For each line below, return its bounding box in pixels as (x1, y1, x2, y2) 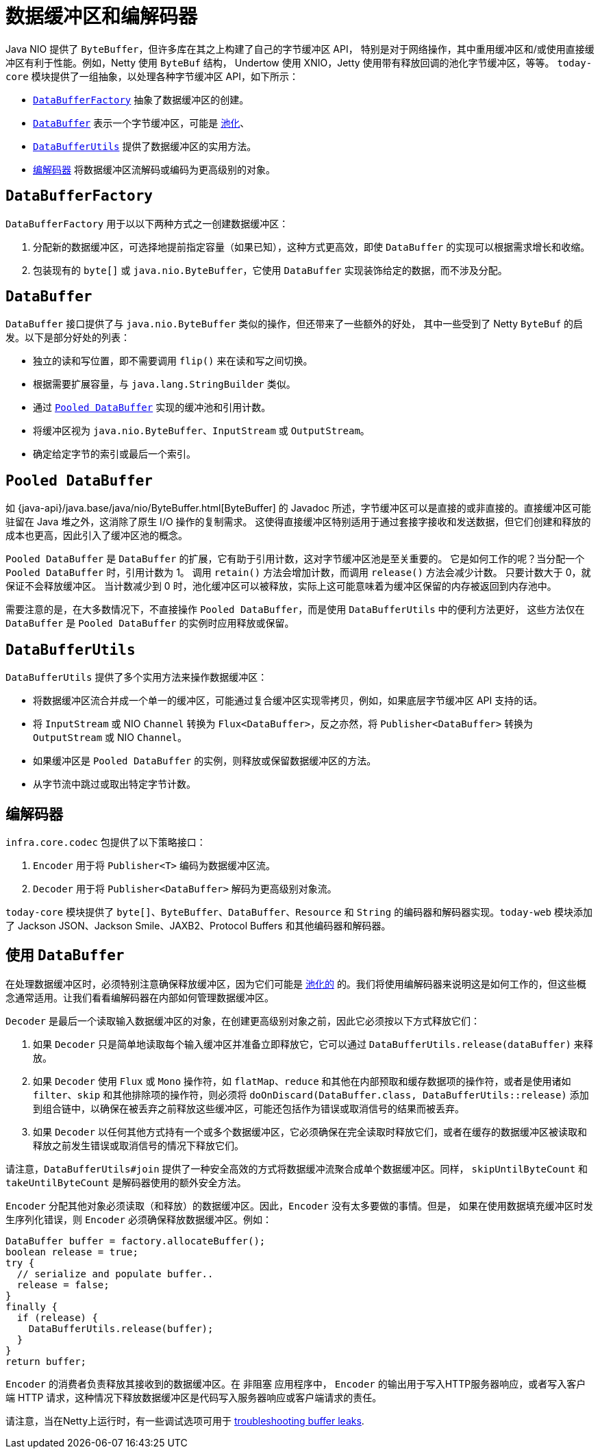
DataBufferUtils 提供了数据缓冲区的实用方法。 (33, 140, 257, 152)
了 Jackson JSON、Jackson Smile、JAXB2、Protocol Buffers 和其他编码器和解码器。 (5, 919, 391, 931)
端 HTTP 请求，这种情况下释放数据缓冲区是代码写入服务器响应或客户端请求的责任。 (5, 1391, 382, 1403)
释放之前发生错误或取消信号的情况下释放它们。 (33, 1139, 244, 1151)
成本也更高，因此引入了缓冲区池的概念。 (5, 529, 188, 542)
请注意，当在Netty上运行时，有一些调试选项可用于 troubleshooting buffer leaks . (5, 1414, 364, 1427)
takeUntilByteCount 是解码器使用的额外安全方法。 (5, 1176, 247, 1188)
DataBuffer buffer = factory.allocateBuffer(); (5, 1235, 266, 1246)
